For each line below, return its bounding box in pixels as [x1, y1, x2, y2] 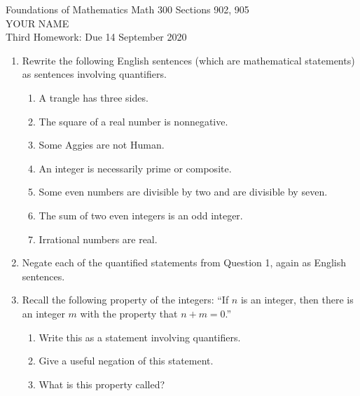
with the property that [80, 306, 178, 320]
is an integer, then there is [240, 292, 354, 307]
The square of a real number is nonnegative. [39, 114, 228, 128]
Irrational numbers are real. [39, 231, 158, 246]
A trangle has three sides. [39, 90, 148, 104]
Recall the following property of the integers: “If [22, 292, 229, 307]
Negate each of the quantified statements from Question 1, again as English [22, 255, 347, 270]
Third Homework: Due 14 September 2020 [6, 29, 187, 44]
